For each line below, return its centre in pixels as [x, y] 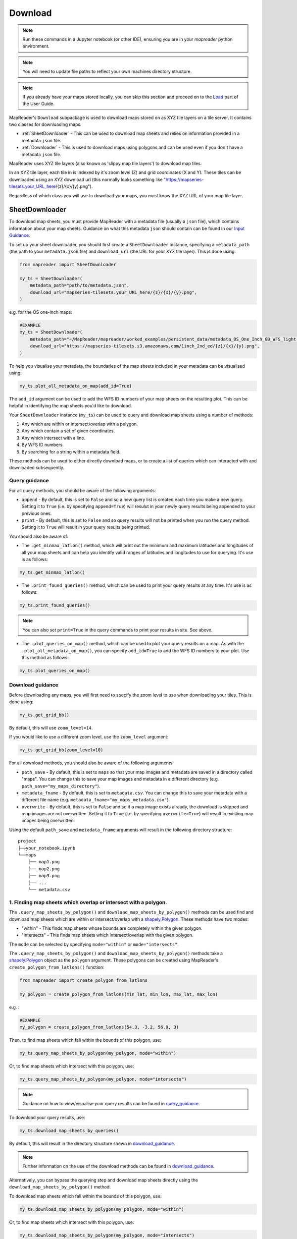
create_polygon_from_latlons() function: [57, 967]
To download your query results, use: [47, 1117]
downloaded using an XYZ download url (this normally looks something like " [87, 179]
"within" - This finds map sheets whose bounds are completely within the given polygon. [112, 928]
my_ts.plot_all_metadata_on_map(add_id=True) [76, 386]
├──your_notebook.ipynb [47, 848]
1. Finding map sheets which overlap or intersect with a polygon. [88, 902]
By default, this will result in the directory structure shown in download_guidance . [92, 1143]
